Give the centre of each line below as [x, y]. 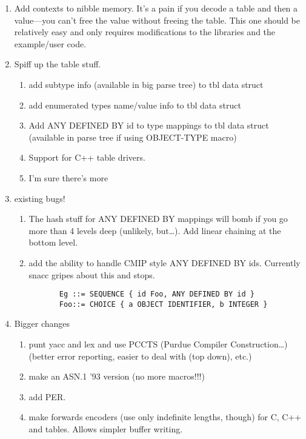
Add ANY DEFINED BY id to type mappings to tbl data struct [149, 125]
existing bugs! [40, 198]
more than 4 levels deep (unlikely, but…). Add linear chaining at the [155, 230]
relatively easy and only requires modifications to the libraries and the [145, 32]
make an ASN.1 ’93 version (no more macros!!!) [117, 376]
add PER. [47, 396]
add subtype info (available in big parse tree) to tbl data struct [146, 84]
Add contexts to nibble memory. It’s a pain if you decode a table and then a [156, 8]
